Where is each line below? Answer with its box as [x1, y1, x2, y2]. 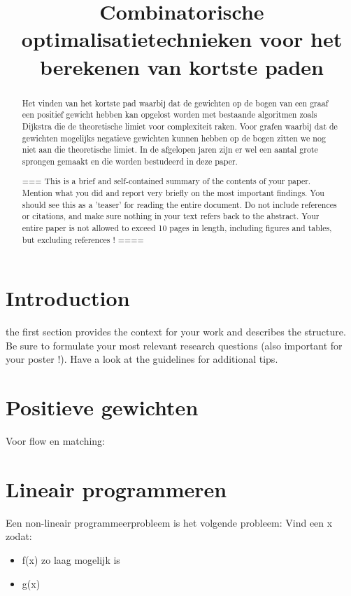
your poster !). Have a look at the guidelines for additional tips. [6, 352, 278, 366]
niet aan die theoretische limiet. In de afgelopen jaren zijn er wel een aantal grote [22, 144, 318, 155]
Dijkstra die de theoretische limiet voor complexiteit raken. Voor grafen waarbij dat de [22, 120, 338, 132]
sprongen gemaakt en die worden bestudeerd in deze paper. [22, 155, 238, 167]
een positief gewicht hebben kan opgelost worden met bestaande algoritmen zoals [22, 109, 317, 120]
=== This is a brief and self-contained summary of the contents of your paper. [22, 175, 311, 187]
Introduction [6, 284, 130, 312]
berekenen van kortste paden [40, 52, 324, 81]
